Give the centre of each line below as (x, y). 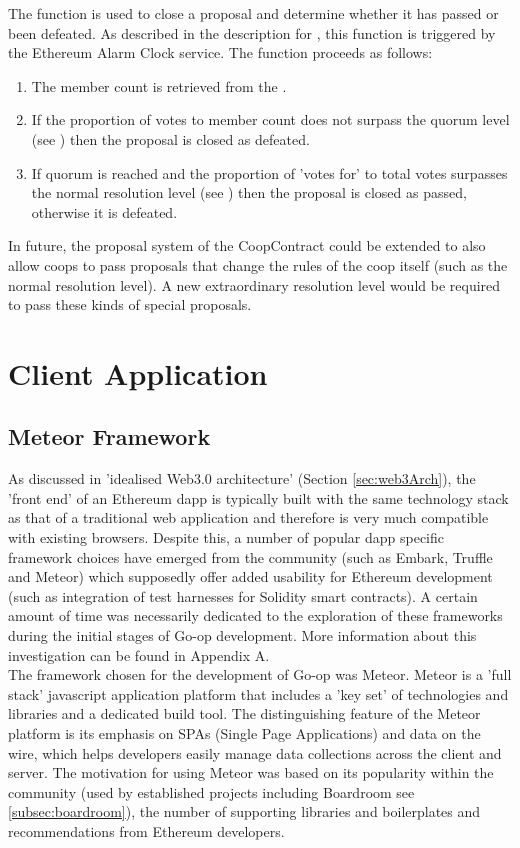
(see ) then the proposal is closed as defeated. (170, 138)
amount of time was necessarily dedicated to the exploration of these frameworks (255, 615)
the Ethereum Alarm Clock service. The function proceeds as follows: (220, 52)
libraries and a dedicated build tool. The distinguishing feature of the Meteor (244, 713)
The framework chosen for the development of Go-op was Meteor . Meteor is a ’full (260, 674)
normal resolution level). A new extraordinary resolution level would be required (254, 284)
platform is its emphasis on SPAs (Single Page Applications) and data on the (244, 733)
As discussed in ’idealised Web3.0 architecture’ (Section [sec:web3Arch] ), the (242, 478)
